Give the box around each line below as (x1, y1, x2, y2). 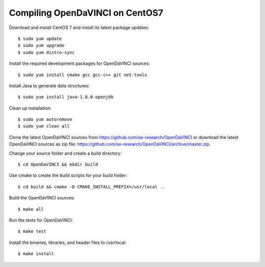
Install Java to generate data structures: (9, 82, 90, 88)
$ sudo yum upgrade (18, 43, 65, 49)
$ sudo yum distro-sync (18, 50, 75, 55)
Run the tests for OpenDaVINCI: (9, 217, 73, 223)
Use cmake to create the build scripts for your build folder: (9, 172, 128, 179)
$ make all (18, 206, 44, 212)
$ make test (18, 229, 47, 234)
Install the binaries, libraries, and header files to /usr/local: (9, 240, 127, 245)
